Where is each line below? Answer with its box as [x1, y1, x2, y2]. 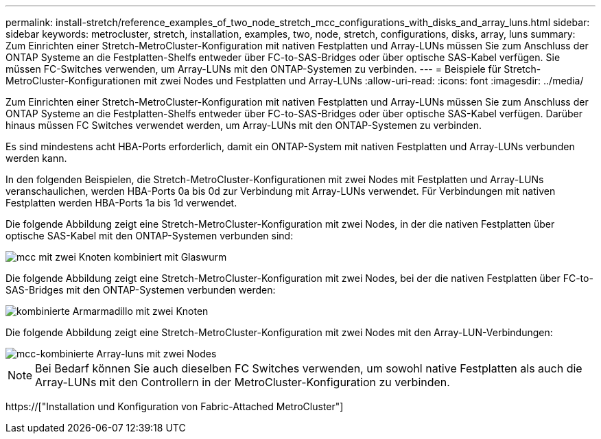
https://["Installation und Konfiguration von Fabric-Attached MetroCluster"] [5, 401, 344, 412]
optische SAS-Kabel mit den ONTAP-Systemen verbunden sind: [5, 230, 294, 241]
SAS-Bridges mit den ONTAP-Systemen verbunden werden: [5, 284, 276, 296]
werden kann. [5, 152, 67, 164]
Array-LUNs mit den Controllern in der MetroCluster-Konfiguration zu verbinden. [35, 375, 450, 389]
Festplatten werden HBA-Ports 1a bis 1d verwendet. [5, 197, 237, 209]
